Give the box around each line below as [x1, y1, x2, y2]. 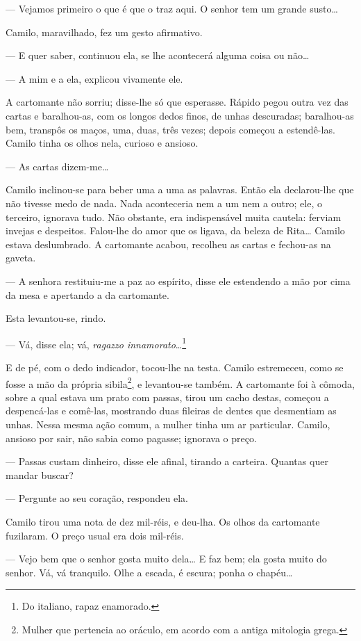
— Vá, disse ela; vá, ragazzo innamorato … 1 [6, 334, 187, 351]
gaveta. [6, 250, 36, 265]
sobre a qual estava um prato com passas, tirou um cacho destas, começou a [6, 389, 329, 404]
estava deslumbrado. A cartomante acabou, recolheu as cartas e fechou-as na [6, 236, 331, 251]
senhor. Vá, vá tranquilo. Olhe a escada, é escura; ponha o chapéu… [6, 565, 293, 579]
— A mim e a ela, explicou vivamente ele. [6, 71, 183, 86]
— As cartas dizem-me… [6, 159, 109, 173]
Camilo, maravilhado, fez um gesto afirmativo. [6, 24, 203, 39]
